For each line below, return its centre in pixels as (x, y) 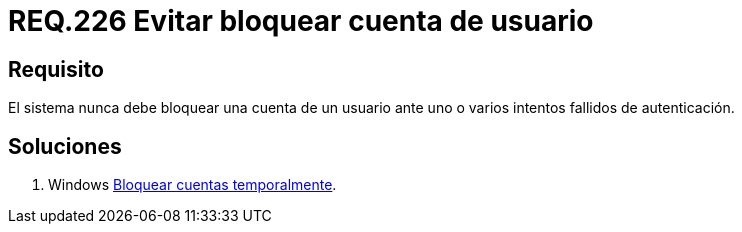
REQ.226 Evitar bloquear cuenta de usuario (301, 21)
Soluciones (65, 146)
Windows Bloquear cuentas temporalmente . (192, 185)
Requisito (56, 69)
